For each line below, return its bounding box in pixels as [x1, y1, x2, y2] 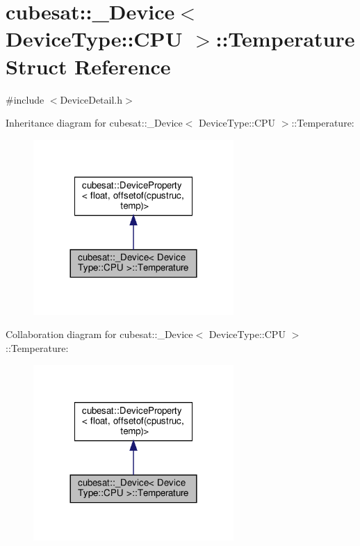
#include [6, 92, 44, 106]
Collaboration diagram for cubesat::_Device [6, 327, 193, 342]
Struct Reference [6, 51, 171, 80]
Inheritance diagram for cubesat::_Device [6, 115, 183, 130]
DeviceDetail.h [60, 92, 123, 106]
